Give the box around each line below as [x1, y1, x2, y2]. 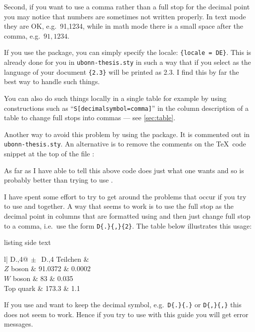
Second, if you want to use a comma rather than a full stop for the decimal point [4, 1, 250, 11]
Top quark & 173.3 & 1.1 [4, 283, 80, 293]
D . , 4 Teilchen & [41, 253, 89, 264]
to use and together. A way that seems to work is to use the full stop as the [4, 201, 234, 211]
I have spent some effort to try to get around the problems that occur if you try [4, 191, 247, 201]
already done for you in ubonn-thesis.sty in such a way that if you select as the [4, 57, 251, 67]
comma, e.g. [4, 30, 41, 41]
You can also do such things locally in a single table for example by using [4, 93, 227, 103]
